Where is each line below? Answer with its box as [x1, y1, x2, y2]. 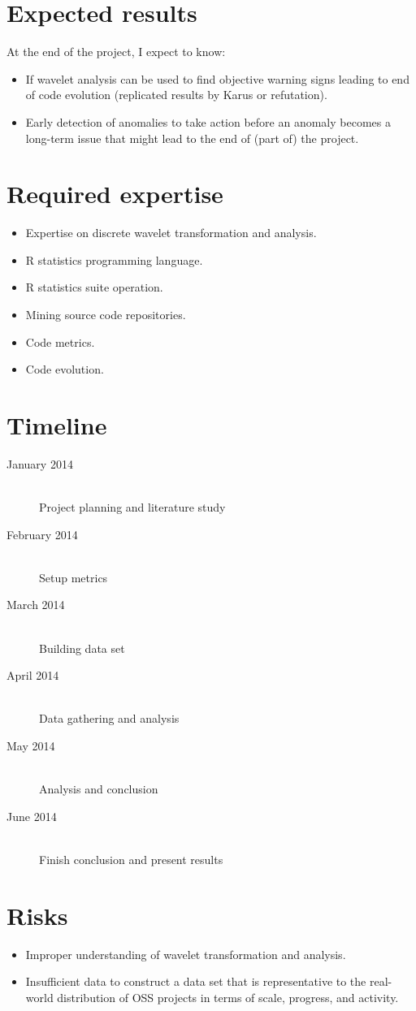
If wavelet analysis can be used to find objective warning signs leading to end [25, 70, 409, 87]
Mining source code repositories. [25, 306, 186, 322]
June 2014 [6, 807, 57, 824]
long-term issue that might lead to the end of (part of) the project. [25, 129, 359, 146]
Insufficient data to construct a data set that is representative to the [25, 973, 366, 990]
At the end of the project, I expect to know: [6, 43, 226, 60]
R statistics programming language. [25, 251, 203, 268]
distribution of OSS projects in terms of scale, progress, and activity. [57, 988, 399, 1005]
